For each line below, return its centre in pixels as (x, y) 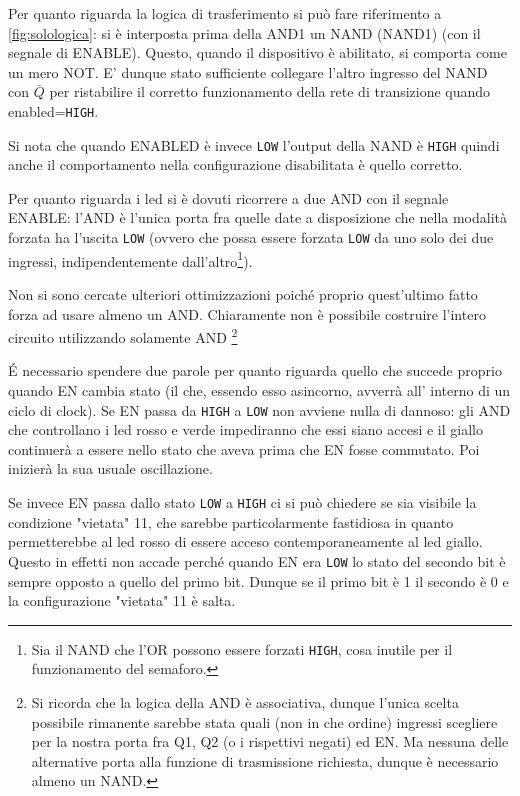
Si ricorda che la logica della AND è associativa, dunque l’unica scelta (245, 701)
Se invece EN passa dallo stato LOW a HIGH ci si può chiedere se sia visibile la (242, 502)
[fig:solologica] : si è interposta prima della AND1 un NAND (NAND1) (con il (244, 32)
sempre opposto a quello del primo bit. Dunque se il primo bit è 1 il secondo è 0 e (258, 580)
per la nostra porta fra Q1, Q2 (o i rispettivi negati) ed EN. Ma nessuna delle (270, 741)
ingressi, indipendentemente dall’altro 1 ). (130, 259)
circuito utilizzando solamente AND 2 (123, 335)
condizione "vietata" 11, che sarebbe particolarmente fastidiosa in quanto (231, 521)
